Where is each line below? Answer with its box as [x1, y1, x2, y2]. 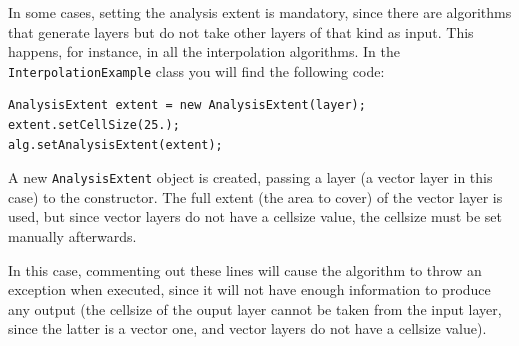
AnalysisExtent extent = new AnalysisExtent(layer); [8, 98, 366, 113]
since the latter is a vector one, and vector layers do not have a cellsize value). [8, 318, 487, 339]
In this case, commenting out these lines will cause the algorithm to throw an [8, 259, 482, 280]
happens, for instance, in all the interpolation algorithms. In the [8, 41, 401, 62]
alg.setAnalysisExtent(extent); [8, 137, 223, 152]
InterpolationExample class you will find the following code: [8, 60, 385, 81]
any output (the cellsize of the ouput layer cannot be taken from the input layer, [8, 298, 502, 319]
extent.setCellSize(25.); [8, 118, 180, 133]
